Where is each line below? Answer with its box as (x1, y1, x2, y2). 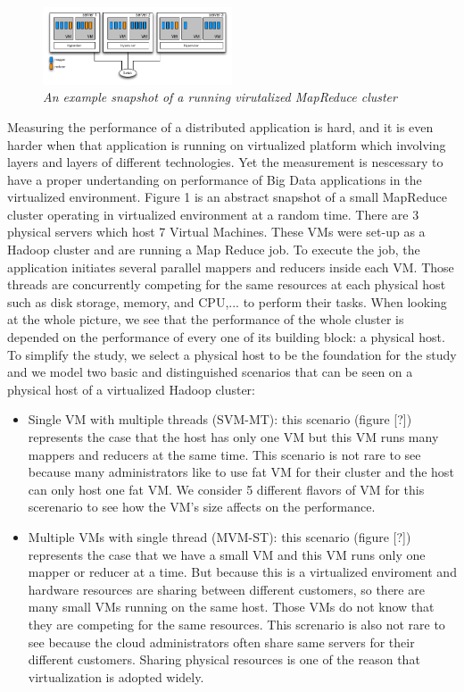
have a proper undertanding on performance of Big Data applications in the (7, 170, 422, 188)
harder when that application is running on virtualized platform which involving (7, 135, 446, 154)
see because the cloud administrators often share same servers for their (28, 632, 415, 651)
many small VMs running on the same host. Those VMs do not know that (28, 597, 435, 616)
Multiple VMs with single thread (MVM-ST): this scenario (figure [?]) (28, 527, 411, 546)
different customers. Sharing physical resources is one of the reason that (28, 650, 420, 669)
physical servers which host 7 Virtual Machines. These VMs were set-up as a (7, 222, 426, 241)
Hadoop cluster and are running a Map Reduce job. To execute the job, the (7, 240, 420, 259)
